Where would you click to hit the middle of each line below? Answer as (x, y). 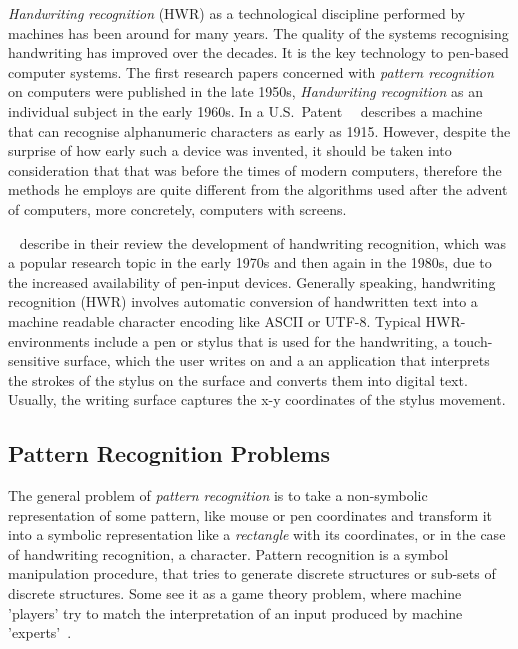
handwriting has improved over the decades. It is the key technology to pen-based (258, 52)
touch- (473, 340)
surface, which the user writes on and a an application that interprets (277, 360)
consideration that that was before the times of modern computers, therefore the (255, 169)
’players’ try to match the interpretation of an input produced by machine (235, 612)
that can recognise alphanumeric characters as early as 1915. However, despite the (259, 130)
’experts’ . (40, 632)
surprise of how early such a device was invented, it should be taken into (230, 150)
